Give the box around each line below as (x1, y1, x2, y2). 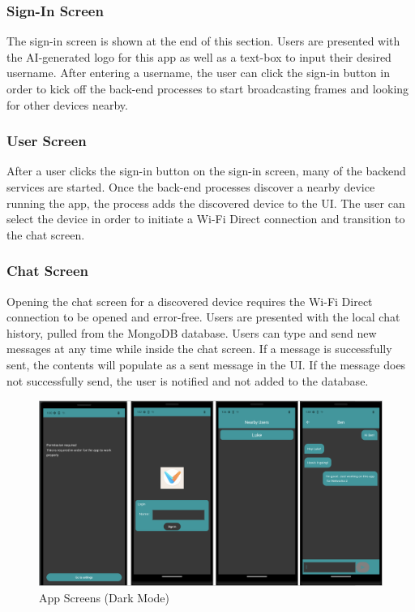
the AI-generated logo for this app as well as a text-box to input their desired (6, 48, 391, 65)
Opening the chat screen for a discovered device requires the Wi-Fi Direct (6, 292, 373, 309)
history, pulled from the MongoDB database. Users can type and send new (6, 324, 377, 341)
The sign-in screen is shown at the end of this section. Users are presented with (6, 32, 400, 50)
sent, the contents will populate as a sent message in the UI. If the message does (6, 356, 406, 373)
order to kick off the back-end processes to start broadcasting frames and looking (6, 80, 409, 97)
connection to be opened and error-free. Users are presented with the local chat (6, 308, 400, 325)
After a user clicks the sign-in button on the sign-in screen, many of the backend (6, 162, 406, 179)
